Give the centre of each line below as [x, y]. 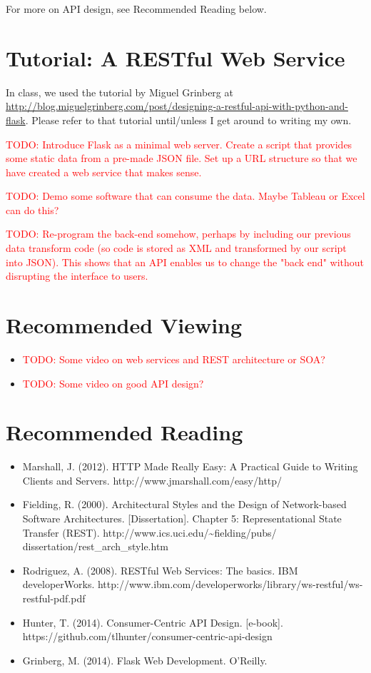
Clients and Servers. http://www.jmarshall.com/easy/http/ [152, 480]
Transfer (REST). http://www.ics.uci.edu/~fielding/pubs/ [149, 532]
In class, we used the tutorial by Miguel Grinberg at [120, 92]
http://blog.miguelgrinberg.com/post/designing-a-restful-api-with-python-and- [177, 106]
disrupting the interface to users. [77, 276]
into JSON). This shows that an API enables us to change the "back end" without [185, 262]
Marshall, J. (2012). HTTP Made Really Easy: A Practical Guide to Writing [190, 466]
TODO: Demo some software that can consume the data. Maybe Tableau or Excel [185, 196]
